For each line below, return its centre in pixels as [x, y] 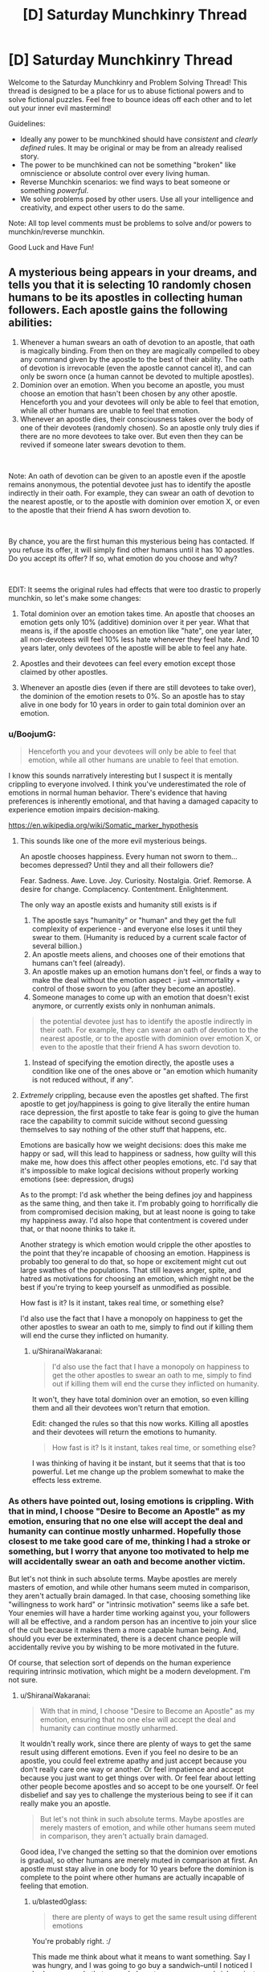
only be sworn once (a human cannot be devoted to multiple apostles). [137, 376]
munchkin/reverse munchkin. [57, 232]
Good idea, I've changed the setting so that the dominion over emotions [139, 1852]
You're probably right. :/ [71, 1941]
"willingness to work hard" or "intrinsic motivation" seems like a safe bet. [129, 1604]
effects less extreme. [67, 1481]
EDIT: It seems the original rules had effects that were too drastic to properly [134, 590]
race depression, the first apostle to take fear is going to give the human [139, 1112]
